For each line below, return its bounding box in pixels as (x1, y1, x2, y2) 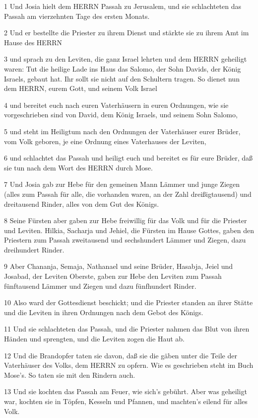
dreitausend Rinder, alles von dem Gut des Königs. (4, 198, 159, 209)
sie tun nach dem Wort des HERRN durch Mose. (4, 162, 153, 172)
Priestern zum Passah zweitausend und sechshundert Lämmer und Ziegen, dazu (4, 235, 246, 245)
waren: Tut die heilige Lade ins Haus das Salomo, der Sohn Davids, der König (4, 63, 241, 74)
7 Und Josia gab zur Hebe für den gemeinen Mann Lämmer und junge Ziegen (4, 179, 240, 189)
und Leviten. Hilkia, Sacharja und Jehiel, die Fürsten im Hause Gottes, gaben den (4, 225, 254, 235)
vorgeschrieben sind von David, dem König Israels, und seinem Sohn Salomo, (4, 109, 238, 120)
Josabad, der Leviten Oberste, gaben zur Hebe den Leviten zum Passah (4, 271, 222, 281)
